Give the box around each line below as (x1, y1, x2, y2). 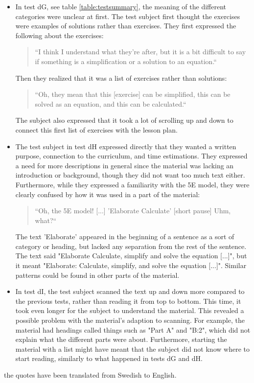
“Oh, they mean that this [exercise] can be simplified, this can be (35, 89, 231, 99)
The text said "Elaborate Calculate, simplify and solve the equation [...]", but (15, 250, 247, 261)
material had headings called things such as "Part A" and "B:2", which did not (15, 324, 251, 335)
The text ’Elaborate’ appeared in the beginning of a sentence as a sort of (15, 231, 234, 242)
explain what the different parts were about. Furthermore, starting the (15, 334, 227, 344)
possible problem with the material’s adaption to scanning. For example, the (15, 315, 245, 325)
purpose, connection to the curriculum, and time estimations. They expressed (15, 151, 248, 161)
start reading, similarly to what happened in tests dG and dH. (15, 353, 203, 363)
